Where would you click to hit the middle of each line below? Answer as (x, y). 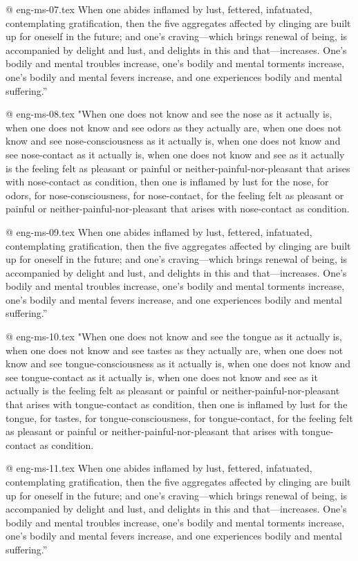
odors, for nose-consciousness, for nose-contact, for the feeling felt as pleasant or (175, 195)
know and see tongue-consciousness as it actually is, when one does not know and (178, 364)
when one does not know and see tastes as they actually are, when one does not (175, 350)
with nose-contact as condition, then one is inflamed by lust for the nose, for (167, 182)
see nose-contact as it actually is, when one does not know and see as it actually (175, 154)
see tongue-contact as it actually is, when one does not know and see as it (162, 377)
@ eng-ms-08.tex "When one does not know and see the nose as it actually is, (169, 114)
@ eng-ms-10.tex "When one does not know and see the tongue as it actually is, (174, 337)
